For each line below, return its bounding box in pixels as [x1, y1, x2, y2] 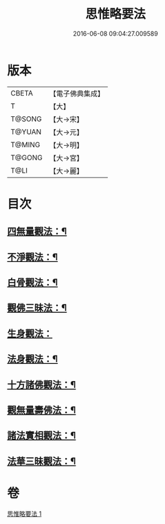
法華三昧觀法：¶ [7, 455, 76, 467]
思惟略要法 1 [7, 510, 42, 518]
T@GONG [10, 153, 43, 162]
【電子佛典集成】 [49, 89, 104, 98]
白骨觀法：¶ [7, 276, 58, 289]
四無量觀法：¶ [7, 226, 67, 237]
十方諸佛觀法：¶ [7, 379, 76, 391]
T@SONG [10, 114, 43, 124]
